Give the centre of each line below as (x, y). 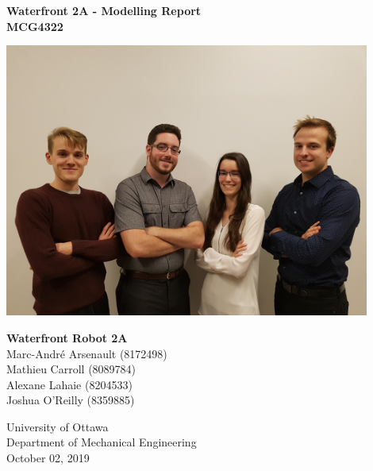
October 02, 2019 (48, 458)
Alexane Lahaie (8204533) (69, 384)
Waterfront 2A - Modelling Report (104, 10)
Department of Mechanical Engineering (102, 442)
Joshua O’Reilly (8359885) (71, 400)
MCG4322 (35, 26)
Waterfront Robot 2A (67, 337)
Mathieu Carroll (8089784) (71, 369)
